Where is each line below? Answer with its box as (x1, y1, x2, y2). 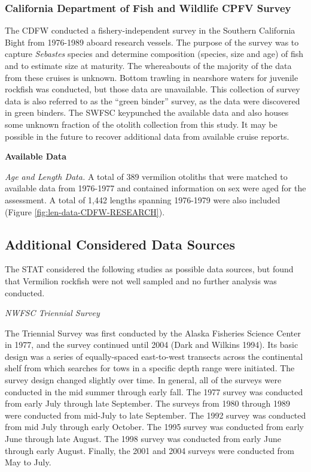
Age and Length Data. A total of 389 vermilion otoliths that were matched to (5, 170, 288, 182)
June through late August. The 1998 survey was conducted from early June (5, 432, 281, 445)
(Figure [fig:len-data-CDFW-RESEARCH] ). (5, 205, 165, 218)
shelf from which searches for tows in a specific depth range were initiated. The (5, 362, 295, 374)
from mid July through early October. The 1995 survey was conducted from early (5, 420, 304, 433)
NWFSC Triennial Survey (5, 306, 100, 319)
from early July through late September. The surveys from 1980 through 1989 (5, 397, 291, 410)
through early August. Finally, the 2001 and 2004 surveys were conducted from (5, 444, 295, 456)
